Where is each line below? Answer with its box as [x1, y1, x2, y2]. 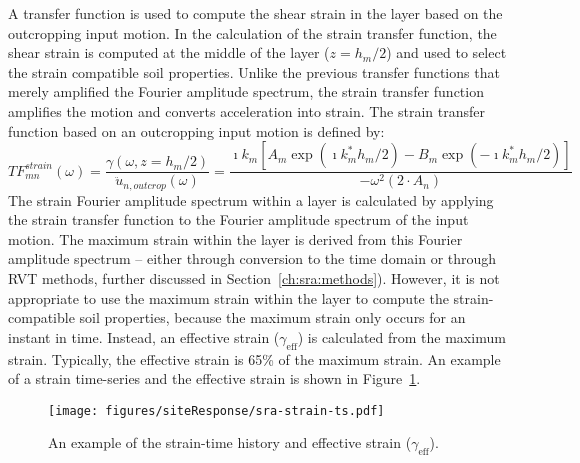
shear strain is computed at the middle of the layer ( [8, 42, 330, 63]
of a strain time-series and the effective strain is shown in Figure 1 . [8, 368, 421, 389]
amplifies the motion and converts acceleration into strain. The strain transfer [8, 100, 486, 121]
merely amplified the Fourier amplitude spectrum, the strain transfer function [8, 81, 484, 102]
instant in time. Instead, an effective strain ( [8, 326, 280, 347]
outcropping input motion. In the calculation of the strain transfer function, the [8, 22, 497, 43]
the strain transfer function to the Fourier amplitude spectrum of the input [8, 209, 469, 230]
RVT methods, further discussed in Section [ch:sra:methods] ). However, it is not [8, 268, 500, 289]
